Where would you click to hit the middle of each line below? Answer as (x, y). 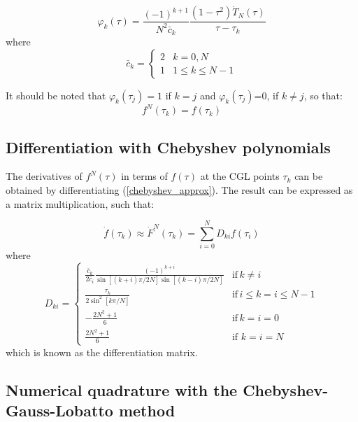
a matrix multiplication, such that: (80, 203)
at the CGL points (240, 176)
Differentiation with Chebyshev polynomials (168, 147)
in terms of (144, 176)
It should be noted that (56, 95)
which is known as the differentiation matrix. (102, 352)
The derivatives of (44, 176)
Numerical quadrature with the (122, 389)
